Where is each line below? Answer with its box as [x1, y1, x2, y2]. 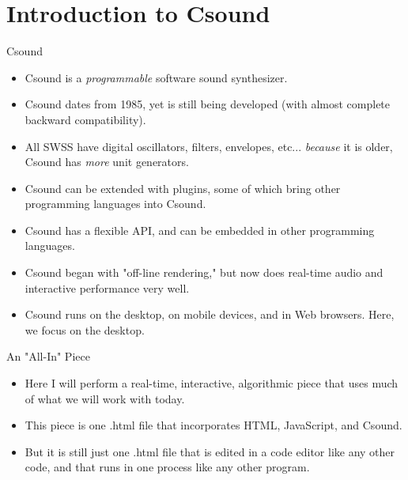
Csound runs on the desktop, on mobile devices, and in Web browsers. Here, [25, 306, 395, 323]
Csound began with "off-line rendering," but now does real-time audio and [25, 264, 383, 281]
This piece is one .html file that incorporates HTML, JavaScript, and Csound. [25, 417, 402, 433]
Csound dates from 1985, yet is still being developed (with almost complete [25, 96, 391, 112]
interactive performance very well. [25, 279, 190, 296]
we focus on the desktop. [25, 321, 145, 338]
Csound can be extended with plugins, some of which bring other [25, 180, 341, 196]
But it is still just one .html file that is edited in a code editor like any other [25, 443, 395, 459]
